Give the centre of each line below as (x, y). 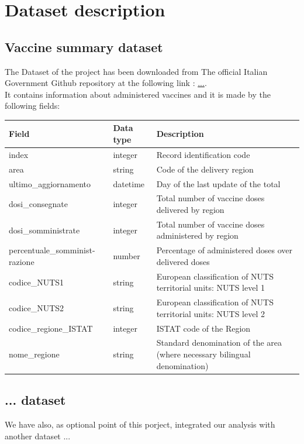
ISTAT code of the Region (203, 328)
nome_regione (34, 354)
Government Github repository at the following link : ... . (106, 83)
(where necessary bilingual (203, 354)
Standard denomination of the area (219, 343)
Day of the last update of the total (218, 183)
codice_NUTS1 (37, 282)
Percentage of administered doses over (224, 250)
